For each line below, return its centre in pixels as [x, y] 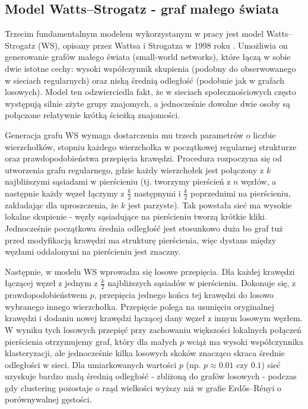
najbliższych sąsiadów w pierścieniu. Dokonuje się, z [202, 283]
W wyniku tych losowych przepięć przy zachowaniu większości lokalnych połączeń [153, 329]
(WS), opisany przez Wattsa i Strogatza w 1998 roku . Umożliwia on [163, 45]
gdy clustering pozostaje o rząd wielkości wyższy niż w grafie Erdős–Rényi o [143, 387]
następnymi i [157, 193]
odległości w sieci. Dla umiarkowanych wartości [91, 364]
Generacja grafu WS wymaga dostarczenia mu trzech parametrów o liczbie [140, 134]
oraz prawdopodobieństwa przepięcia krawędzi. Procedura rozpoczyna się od [143, 158]
